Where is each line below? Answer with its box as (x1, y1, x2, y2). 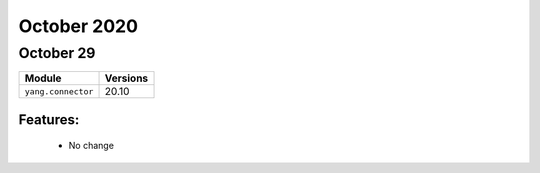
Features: (18, 111, 80, 128)
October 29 (18, 44, 96, 62)
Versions (104, 71, 149, 85)
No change (68, 140, 115, 152)
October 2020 (18, 15, 139, 37)
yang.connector (24, 86, 94, 97)
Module (24, 71, 62, 85)
